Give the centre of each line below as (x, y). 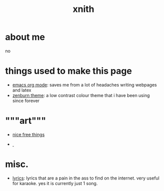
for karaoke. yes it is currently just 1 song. (55, 183)
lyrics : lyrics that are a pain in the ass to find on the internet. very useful (86, 178)
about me (25, 37)
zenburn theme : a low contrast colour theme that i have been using (81, 95)
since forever (26, 100)
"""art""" (26, 121)
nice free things (28, 134)
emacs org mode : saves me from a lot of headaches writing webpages (84, 85)
